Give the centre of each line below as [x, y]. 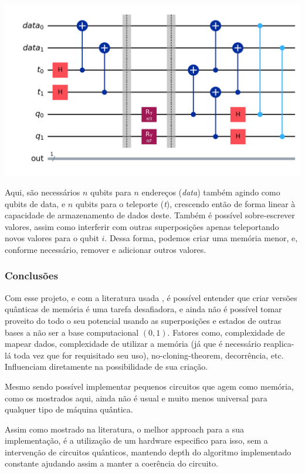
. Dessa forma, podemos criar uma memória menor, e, [201, 238]
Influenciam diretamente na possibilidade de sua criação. [106, 366]
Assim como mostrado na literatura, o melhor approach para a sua [125, 429]
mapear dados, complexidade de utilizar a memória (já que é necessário [133, 344]
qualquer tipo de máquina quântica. [69, 409]
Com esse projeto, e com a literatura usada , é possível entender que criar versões [151, 297]
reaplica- [279, 344]
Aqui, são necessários [43, 192]
